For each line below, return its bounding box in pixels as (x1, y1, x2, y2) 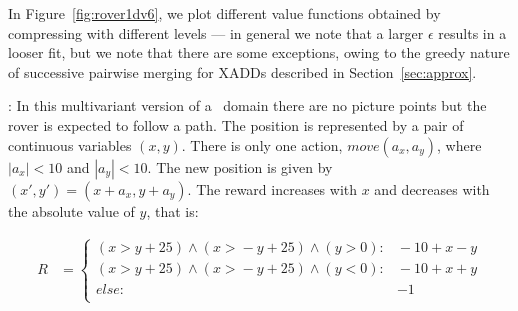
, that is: (146, 200, 199, 221)
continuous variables (8, 134, 132, 155)
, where (437, 134, 482, 155)
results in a (438, 22, 507, 43)
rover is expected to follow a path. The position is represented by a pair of (8, 114, 464, 135)
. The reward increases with (187, 178, 358, 199)
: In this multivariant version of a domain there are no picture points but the (8, 95, 487, 116)
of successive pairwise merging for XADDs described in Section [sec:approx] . (8, 61, 477, 82)
